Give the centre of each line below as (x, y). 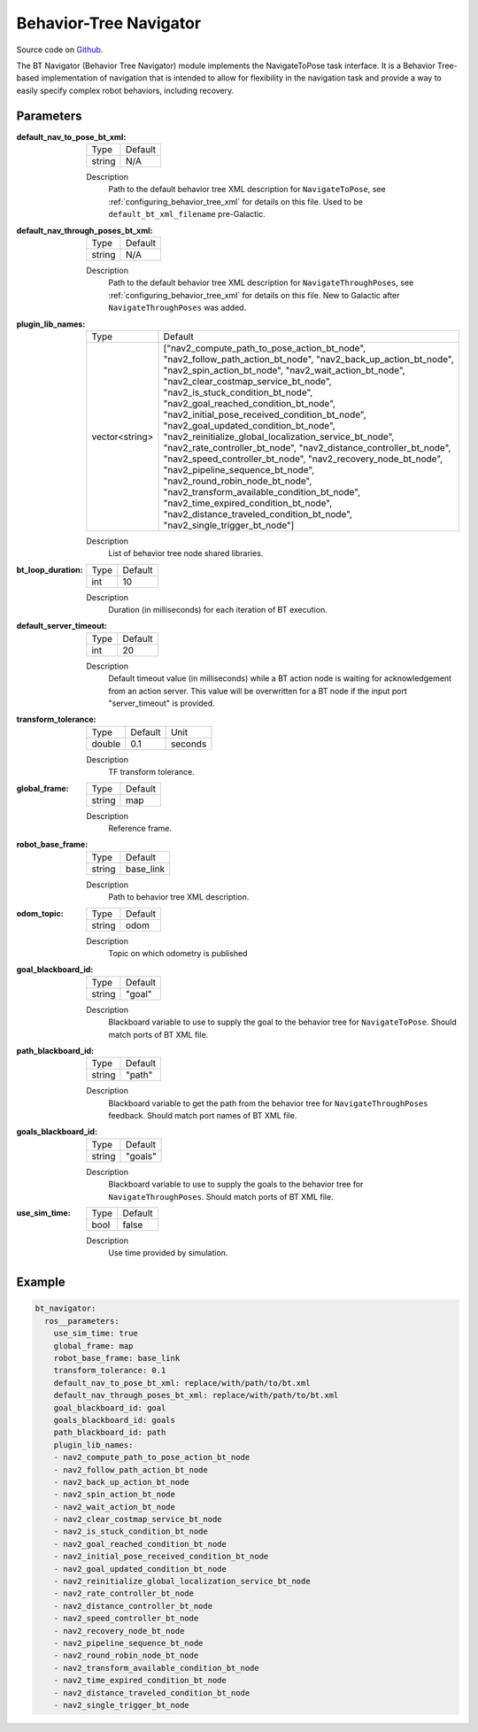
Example (41, 1283)
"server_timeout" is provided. (162, 703)
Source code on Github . (60, 50)
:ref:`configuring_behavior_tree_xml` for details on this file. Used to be (235, 201)
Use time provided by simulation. (168, 1253)
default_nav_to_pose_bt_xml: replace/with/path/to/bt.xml (182, 1383)
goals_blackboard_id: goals (115, 1420)
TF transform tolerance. (151, 772)
